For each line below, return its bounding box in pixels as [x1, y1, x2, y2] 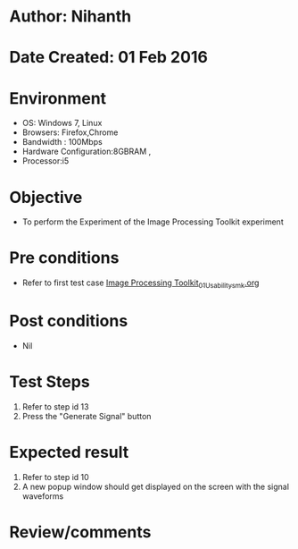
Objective [9, 187, 83, 207]
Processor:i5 [21, 156, 70, 166]
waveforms [21, 490, 64, 502]
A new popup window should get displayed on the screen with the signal [21, 481, 290, 492]
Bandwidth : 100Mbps [21, 137, 103, 148]
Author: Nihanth [9, 6, 132, 27]
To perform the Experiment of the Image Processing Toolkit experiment [21, 216, 284, 227]
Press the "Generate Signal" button [21, 410, 152, 421]
